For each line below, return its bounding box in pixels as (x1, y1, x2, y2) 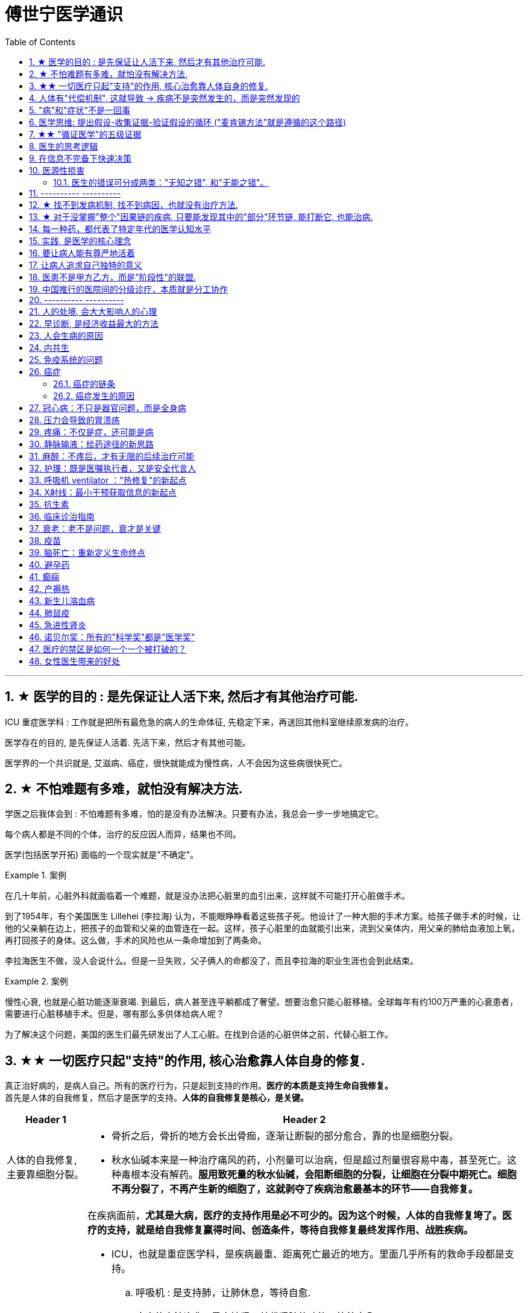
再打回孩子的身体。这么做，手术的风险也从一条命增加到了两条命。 (5, 935, 266, 946)
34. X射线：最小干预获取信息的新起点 (29, 486, 177, 497)
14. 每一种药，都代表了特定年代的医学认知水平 (29, 223, 212, 234)
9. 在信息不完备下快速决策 (29, 153, 132, 163)
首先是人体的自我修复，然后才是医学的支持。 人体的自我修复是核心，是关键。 (5, 1092, 309, 1103)
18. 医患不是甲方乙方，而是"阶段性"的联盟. (29, 271, 196, 282)
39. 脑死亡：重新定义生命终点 (29, 547, 145, 558)
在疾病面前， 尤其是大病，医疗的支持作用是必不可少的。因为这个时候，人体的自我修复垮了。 (87, 1209, 503, 1222)
